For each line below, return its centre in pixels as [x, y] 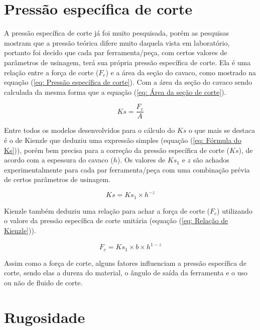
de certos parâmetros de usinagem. [57, 179]
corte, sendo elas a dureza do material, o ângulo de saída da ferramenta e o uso [126, 273]
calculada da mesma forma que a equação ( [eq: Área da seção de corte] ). [115, 92]
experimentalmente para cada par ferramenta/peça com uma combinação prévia [127, 169]
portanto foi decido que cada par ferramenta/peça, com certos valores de [116, 52]
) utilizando [235, 210]
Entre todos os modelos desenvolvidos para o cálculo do [90, 130]
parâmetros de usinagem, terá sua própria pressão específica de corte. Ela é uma [127, 62]
